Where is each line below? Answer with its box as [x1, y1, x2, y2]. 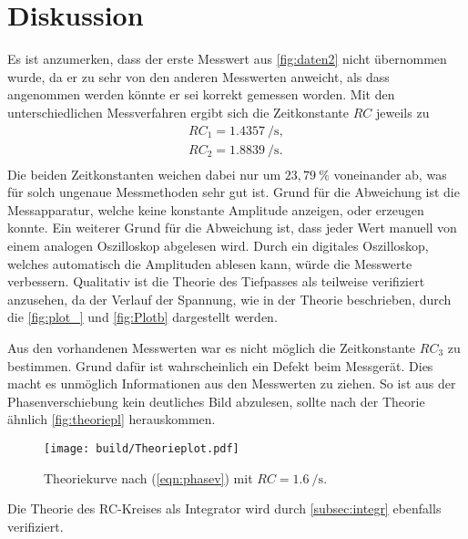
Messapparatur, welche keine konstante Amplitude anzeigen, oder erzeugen [7, 200, 424, 219]
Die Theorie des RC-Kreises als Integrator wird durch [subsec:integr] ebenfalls [7, 499, 442, 518]
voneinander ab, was [333, 164, 447, 183]
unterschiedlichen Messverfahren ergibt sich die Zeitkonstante [7, 102, 350, 121]
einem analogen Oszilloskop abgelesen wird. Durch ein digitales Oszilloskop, [7, 235, 429, 254]
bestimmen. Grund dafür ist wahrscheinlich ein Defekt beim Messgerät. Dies [7, 356, 433, 375]
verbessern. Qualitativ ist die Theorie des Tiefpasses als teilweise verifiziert [7, 272, 425, 291]
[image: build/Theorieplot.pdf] [44, 441, 239, 455]
